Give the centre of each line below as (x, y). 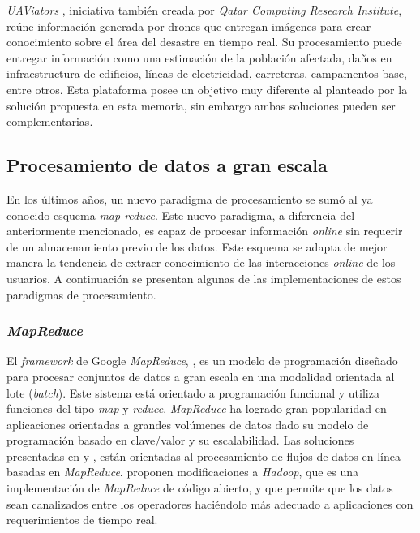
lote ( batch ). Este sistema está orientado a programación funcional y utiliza (193, 392)
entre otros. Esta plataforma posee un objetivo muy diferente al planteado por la (207, 89)
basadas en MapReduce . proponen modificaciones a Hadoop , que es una (183, 472)
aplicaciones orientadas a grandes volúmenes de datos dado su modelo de (188, 424)
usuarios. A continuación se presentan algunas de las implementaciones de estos (204, 278)
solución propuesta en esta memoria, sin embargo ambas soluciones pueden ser (201, 105)
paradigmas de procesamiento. (81, 294)
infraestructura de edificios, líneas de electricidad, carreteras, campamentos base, (207, 73)
